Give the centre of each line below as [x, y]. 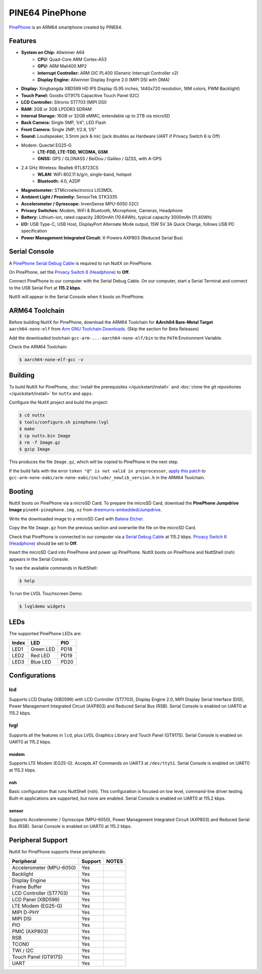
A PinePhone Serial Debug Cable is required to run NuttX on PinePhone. [81, 263]
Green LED [43, 649]
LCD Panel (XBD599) [36, 899]
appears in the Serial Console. [39, 559]
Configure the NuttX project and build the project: [58, 403]
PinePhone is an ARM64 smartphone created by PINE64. [66, 27]
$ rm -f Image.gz [40, 442]
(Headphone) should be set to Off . [43, 543]
